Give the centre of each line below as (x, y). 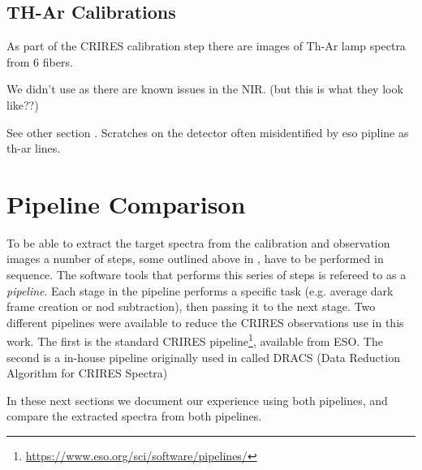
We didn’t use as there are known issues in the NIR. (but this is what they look (205, 89)
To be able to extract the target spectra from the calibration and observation (198, 242)
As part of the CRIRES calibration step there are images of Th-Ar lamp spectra (206, 46)
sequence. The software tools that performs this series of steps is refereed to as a (207, 275)
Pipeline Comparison (126, 203)
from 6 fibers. (40, 61)
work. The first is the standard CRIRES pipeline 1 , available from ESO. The (195, 340)
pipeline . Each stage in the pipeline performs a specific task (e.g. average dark (200, 290)
